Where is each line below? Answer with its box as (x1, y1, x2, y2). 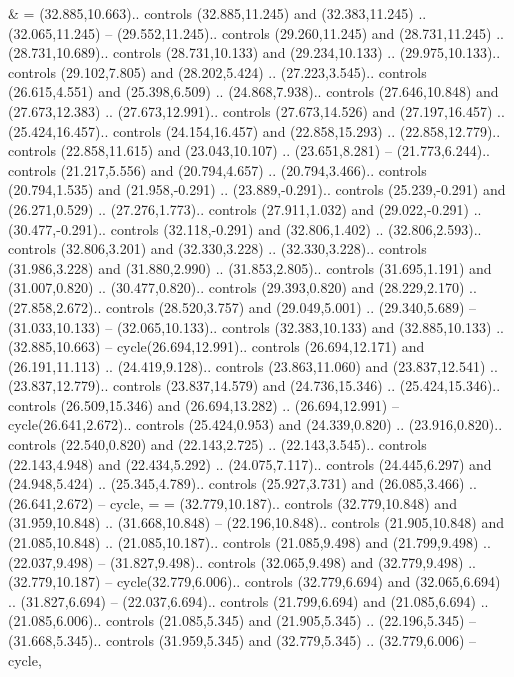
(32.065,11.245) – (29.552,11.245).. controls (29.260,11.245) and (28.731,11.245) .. (8, 22, 504, 43)
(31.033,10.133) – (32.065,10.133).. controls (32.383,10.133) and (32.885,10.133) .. (8, 316, 504, 337)
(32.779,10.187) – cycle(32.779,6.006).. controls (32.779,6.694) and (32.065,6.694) (8, 571, 501, 592)
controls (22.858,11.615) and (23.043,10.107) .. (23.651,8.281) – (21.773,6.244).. (8, 140, 490, 161)
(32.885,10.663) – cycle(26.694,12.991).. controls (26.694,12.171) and (8, 336, 425, 357)
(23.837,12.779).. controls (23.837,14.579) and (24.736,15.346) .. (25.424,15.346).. (8, 375, 501, 396)
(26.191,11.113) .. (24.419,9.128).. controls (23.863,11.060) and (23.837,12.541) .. (8, 355, 498, 376)
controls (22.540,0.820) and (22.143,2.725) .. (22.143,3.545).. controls (8, 434, 427, 455)
